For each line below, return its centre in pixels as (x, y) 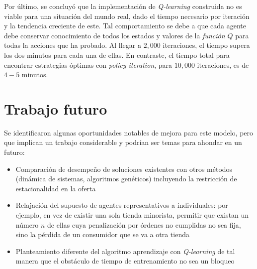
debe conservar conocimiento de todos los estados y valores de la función (115, 35)
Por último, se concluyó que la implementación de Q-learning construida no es (123, 6)
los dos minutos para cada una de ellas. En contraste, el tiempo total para (117, 55)
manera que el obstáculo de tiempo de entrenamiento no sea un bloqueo (125, 261)
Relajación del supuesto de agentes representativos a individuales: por (122, 205)
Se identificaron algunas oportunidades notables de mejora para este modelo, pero (129, 132)
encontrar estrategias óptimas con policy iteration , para (88, 65)
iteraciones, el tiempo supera (206, 45)
